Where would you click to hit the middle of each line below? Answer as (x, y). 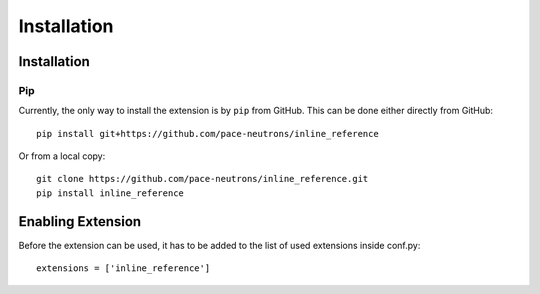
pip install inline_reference (110, 193)
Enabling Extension (80, 221)
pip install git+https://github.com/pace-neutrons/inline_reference (207, 133)
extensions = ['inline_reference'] (123, 268)
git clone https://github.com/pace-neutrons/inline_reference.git (202, 179)
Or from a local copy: (62, 156)
